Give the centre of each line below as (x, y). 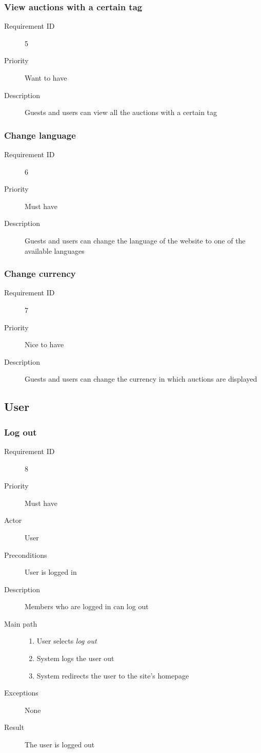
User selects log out (67, 641)
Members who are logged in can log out (87, 606)
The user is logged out (60, 745)
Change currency (40, 274)
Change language (40, 135)
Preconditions (26, 554)
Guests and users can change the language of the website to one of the (135, 240)
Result (14, 727)
